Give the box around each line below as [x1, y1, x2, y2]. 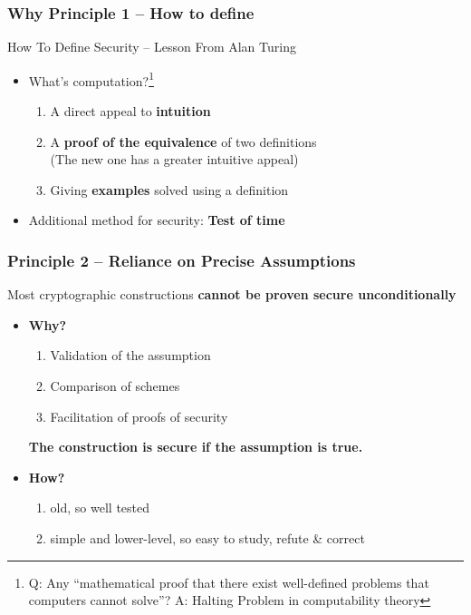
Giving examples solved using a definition [50, 180, 289, 199]
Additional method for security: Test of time [28, 210, 285, 229]
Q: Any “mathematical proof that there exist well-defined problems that [28, 572, 429, 591]
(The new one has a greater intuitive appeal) [50, 150, 299, 169]
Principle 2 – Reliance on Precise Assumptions [7, 249, 356, 271]
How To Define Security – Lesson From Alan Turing [7, 37, 296, 56]
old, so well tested [50, 498, 150, 517]
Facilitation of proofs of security [50, 406, 228, 425]
